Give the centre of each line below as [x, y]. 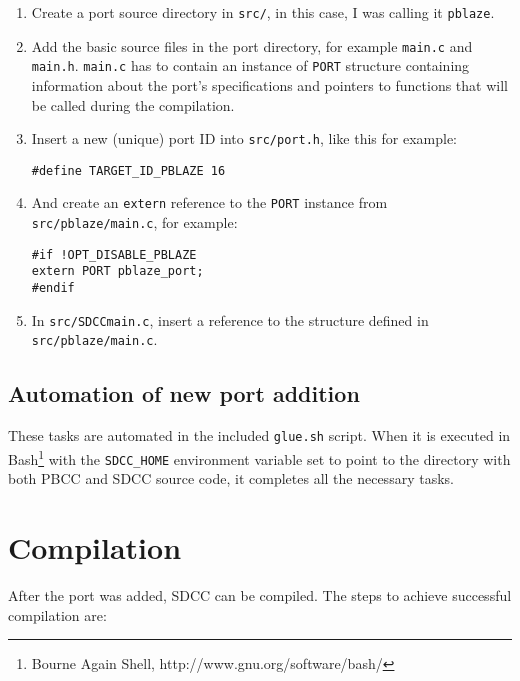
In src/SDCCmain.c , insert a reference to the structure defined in [230, 319]
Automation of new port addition [184, 393]
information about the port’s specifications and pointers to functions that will [269, 84]
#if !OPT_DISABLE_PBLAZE [114, 254]
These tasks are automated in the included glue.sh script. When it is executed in [259, 435]
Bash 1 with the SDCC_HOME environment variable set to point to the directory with [259, 457]
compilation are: [57, 614]
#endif [53, 288]
